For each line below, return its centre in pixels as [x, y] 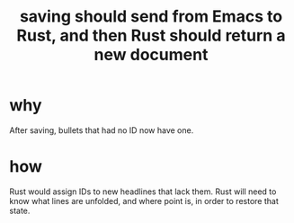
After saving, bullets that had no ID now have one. [102, 130]
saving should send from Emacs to [151, 17]
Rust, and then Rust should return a [151, 36]
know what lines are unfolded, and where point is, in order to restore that [144, 201]
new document [151, 55]
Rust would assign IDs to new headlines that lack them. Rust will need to [143, 192]
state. [20, 210]
